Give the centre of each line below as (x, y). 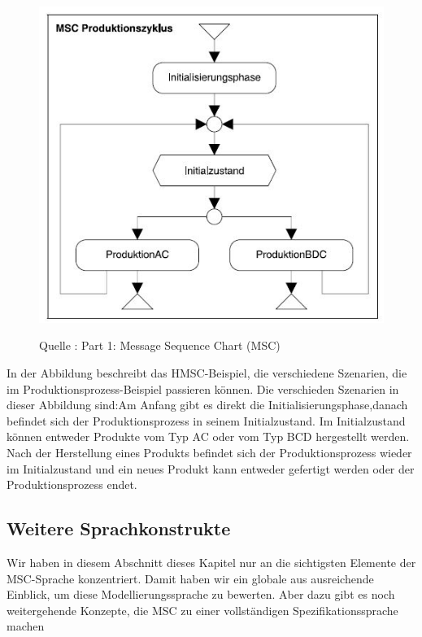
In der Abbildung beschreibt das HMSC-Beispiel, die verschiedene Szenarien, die (207, 373)
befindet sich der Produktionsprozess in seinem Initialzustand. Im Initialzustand (206, 420)
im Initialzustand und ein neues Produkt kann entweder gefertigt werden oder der (211, 468)
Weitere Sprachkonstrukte (119, 528)
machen (26, 626)
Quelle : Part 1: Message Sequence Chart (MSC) (160, 345)
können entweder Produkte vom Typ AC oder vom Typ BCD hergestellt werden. (208, 436)
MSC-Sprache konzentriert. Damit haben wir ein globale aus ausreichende (190, 578)
